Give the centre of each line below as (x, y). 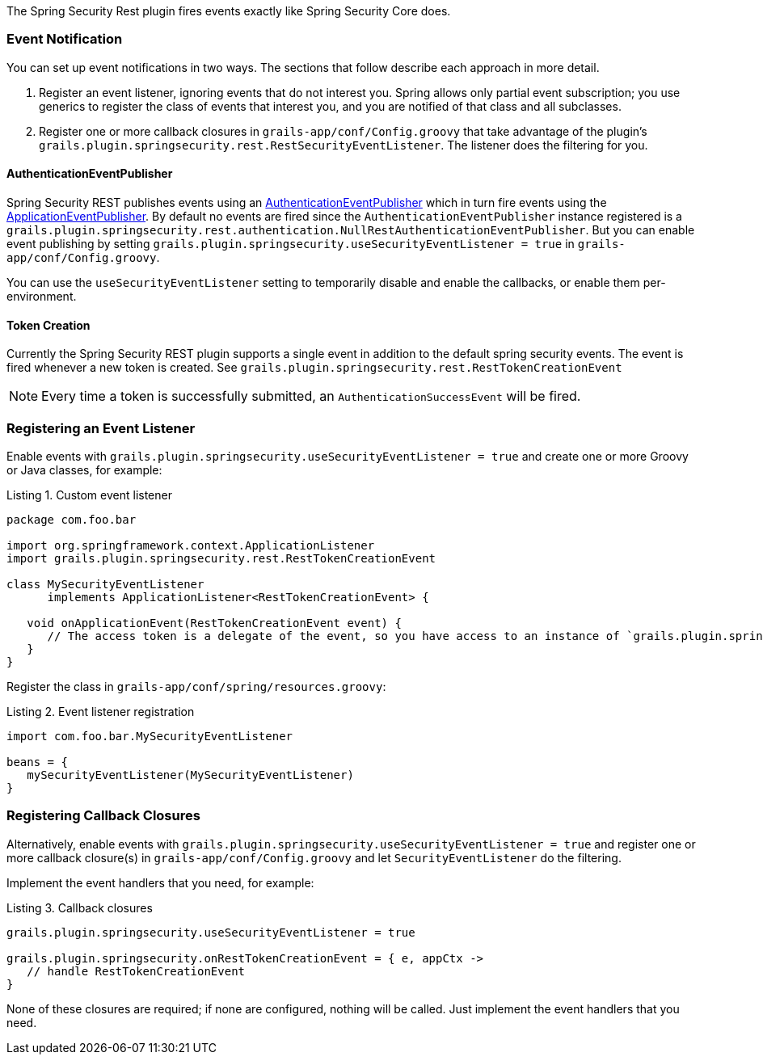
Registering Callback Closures (103, 816)
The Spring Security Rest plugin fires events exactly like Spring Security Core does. (229, 11)
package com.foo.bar (72, 519)
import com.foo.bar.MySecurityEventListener (150, 736)
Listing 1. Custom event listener (89, 495)
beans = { (37, 762)
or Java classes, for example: (84, 469)
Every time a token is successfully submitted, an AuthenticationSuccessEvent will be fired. (311, 396)
